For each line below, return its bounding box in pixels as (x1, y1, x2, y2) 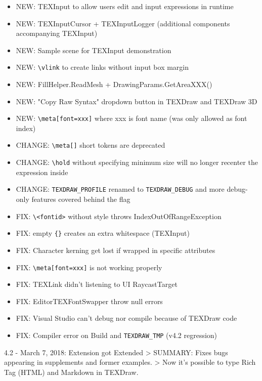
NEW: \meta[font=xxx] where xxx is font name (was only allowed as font (16, 113, 247, 123)
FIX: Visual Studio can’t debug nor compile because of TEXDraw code (16, 313, 237, 323)
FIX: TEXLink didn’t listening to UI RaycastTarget (16, 279, 178, 289)
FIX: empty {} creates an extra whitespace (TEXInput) (16, 228, 190, 238)
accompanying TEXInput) (16, 28, 98, 38)
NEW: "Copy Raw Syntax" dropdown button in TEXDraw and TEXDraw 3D (16, 96, 257, 106)
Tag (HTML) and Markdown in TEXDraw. (4, 366, 139, 377)
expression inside (16, 166, 68, 177)
